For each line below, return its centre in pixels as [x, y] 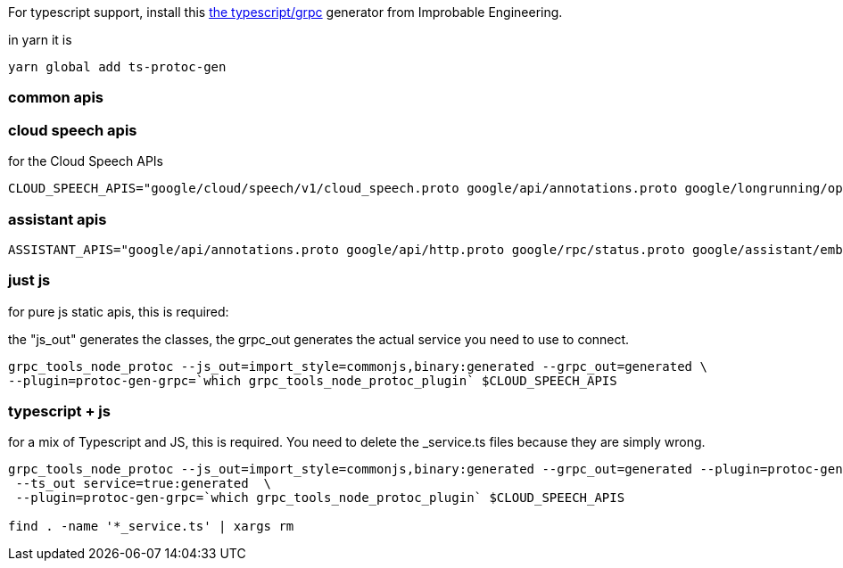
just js [29, 280]
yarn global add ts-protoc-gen [117, 67]
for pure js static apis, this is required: [119, 311]
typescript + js [59, 411]
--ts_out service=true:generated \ [144, 484]
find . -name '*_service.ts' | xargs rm [151, 527]
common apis [56, 98]
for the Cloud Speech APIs [86, 161]
